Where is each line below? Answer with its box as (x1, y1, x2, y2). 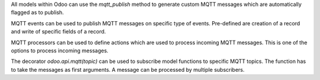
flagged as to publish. (11, 9, 65, 16)
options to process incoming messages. (11, 47, 109, 54)
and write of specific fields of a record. (11, 28, 106, 35)
